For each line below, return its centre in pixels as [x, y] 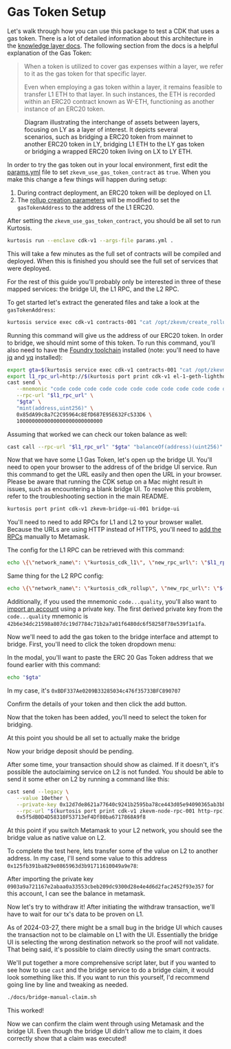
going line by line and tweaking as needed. [68, 985]
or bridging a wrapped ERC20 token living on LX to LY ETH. [108, 151]
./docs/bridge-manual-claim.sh [52, 997]
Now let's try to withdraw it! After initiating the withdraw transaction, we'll [111, 907]
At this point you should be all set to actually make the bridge [93, 737]
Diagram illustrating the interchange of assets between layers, [112, 122]
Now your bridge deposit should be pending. [70, 751]
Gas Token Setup [57, 12]
